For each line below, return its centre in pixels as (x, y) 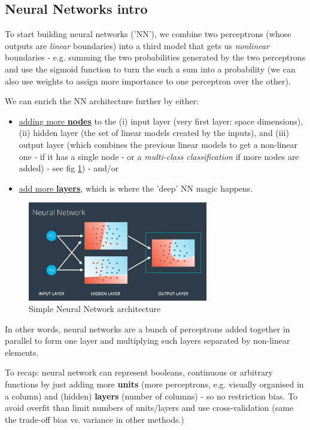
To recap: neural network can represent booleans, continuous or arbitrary (139, 372)
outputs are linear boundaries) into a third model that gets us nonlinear (137, 45)
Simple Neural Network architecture (95, 309)
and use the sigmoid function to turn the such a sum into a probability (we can (150, 69)
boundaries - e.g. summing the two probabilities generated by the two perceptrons (155, 57)
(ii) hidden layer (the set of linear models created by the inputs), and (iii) (154, 133)
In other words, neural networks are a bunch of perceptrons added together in (148, 328)
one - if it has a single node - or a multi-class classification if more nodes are (159, 156)
